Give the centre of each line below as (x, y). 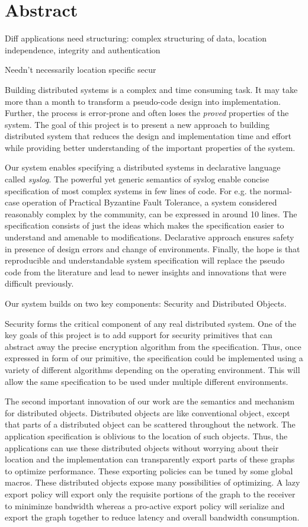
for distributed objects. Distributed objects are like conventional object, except (147, 412)
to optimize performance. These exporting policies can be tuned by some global (149, 470)
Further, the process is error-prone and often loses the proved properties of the (147, 113)
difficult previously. (39, 283)
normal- (278, 190)
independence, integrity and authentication (83, 49)
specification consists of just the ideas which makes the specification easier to (145, 225)
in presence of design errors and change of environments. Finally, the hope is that (153, 248)
